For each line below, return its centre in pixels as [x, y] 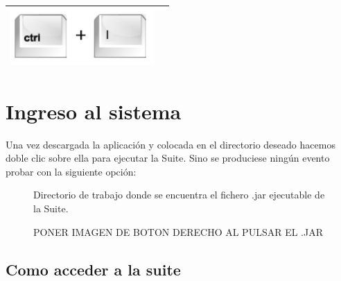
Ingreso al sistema [94, 111]
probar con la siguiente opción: [71, 171]
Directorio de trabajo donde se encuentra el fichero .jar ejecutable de [179, 195]
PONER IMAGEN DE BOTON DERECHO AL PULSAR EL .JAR [178, 231]
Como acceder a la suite [93, 269]
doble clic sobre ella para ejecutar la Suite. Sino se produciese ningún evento [168, 158]
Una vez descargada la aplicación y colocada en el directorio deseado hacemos [170, 144]
